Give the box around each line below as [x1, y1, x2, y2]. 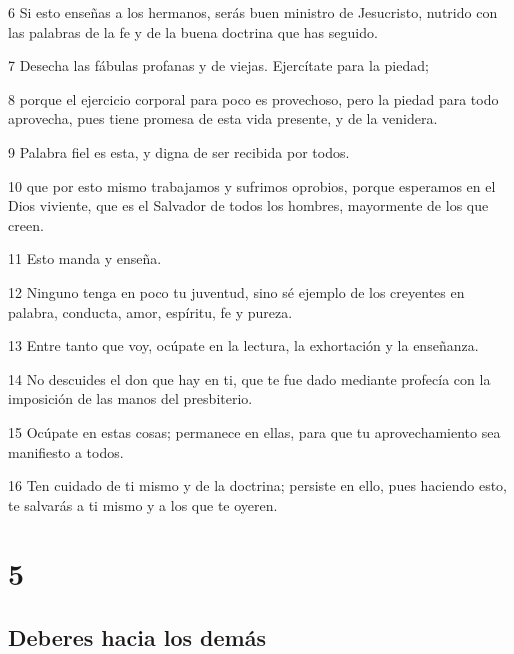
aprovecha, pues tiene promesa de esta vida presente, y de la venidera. [8, 108, 438, 129]
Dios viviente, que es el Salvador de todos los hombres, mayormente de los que [8, 195, 489, 216]
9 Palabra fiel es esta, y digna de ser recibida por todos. [8, 141, 350, 162]
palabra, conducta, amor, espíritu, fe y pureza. [8, 301, 293, 322]
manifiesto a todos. [8, 441, 124, 462]
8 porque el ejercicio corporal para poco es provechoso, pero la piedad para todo [8, 88, 499, 109]
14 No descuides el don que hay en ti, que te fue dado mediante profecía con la [8, 368, 491, 389]
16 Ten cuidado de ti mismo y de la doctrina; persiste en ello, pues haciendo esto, [8, 475, 507, 496]
